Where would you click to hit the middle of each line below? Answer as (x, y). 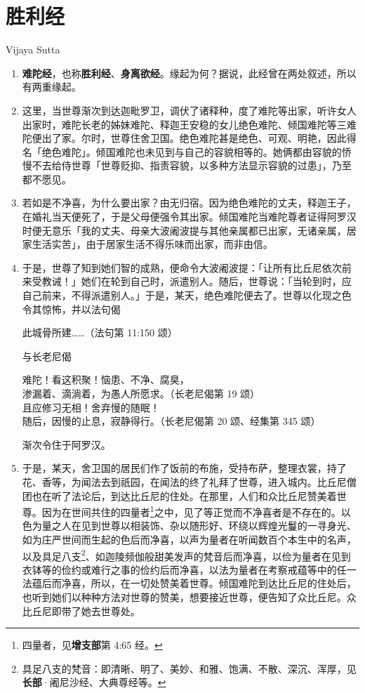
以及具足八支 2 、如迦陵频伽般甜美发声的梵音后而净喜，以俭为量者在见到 (186, 555)
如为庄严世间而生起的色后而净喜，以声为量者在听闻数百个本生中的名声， (189, 539)
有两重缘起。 (52, 87)
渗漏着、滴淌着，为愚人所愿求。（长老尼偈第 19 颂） (141, 393)
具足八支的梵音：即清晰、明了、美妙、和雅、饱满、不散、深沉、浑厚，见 (189, 668)
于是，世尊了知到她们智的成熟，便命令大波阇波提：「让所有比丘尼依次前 (187, 267)
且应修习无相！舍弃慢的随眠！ (91, 407)
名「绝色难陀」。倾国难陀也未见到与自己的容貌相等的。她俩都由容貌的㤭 (187, 151)
